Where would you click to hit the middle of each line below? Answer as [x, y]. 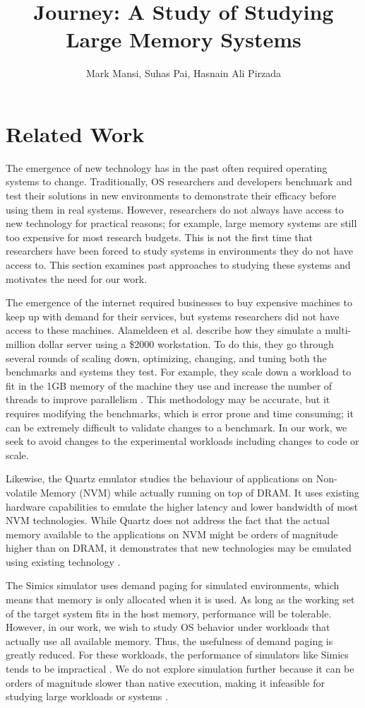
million [21, 343]
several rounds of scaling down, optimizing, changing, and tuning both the [166, 358]
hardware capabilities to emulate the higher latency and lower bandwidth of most [182, 506]
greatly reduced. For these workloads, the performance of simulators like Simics [177, 655]
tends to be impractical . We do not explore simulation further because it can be [180, 669]
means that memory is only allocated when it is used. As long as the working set [180, 599]
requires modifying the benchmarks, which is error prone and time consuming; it [180, 413]
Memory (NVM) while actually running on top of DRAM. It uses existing [199, 492]
